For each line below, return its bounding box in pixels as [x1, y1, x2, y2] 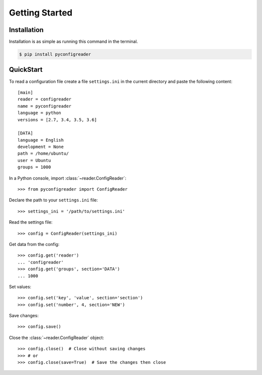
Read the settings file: [9, 219, 53, 225]
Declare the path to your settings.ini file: [9, 197, 98, 203]
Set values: [9, 284, 32, 290]
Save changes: [9, 313, 39, 319]
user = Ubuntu [17, 158, 51, 163]
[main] [17, 90, 33, 95]
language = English [17, 137, 64, 143]
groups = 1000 [17, 164, 51, 170]
